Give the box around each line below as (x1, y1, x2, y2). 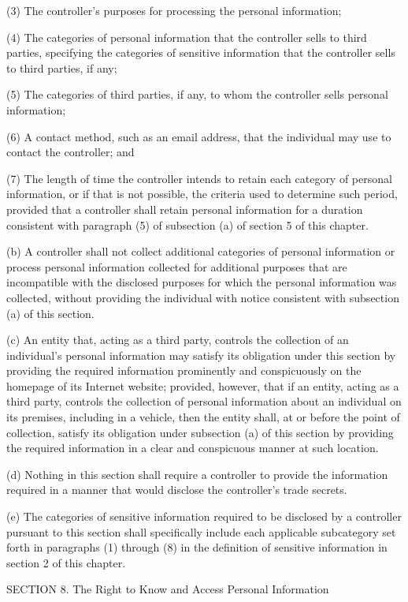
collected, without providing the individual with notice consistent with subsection (6, 289, 399, 305)
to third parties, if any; (6, 59, 117, 76)
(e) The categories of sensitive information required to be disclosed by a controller (6, 508, 402, 525)
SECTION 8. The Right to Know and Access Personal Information (6, 581, 329, 597)
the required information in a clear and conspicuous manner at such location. (6, 439, 379, 456)
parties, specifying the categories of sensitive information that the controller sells (6, 44, 395, 61)
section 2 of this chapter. (6, 554, 126, 570)
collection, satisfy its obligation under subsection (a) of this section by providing (6, 424, 394, 440)
